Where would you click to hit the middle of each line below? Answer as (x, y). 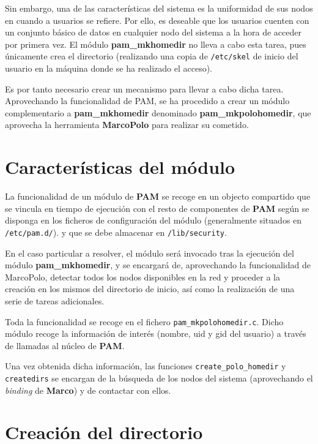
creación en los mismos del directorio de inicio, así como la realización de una (150, 289)
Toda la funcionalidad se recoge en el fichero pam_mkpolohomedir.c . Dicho (144, 321)
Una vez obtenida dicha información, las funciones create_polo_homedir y (146, 366)
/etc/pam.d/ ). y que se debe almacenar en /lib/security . (116, 232)
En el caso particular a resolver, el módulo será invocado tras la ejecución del (150, 253)
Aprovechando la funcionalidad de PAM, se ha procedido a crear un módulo (147, 101)
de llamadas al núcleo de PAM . (65, 345)
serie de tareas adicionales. (55, 300)
